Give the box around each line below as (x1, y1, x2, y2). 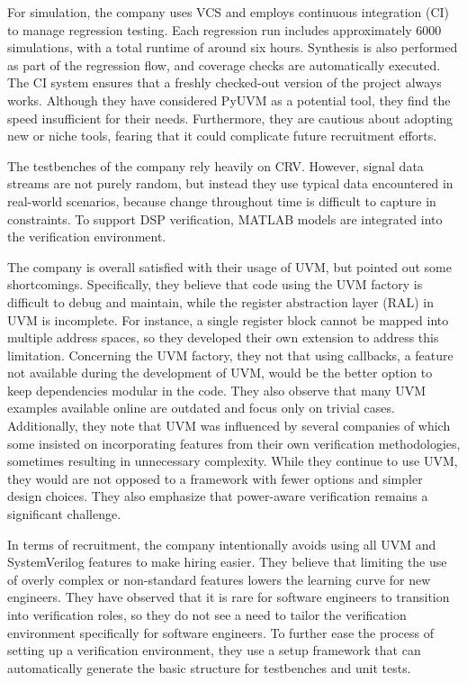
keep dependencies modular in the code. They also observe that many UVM (7, 380, 427, 399)
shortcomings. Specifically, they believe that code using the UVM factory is (7, 275, 423, 294)
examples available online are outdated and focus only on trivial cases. (7, 398, 395, 417)
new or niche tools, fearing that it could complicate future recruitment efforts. (7, 126, 437, 145)
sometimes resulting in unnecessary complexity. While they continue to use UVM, (7, 451, 458, 470)
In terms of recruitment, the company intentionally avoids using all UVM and (7, 534, 436, 553)
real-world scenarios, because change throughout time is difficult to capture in (7, 191, 436, 210)
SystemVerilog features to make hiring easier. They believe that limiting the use (7, 552, 447, 571)
